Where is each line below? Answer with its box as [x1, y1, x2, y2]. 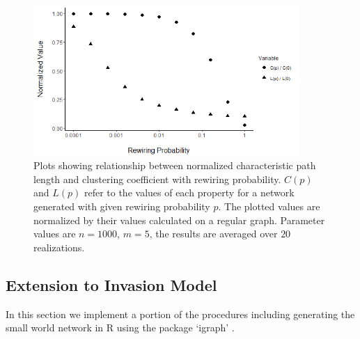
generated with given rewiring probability [33, 198, 210, 213]
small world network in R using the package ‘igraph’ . [6, 320, 235, 335]
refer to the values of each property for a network [84, 185, 295, 200]
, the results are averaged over [149, 226, 278, 241]
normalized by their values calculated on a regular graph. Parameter [33, 212, 325, 227]
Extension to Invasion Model [6, 274, 217, 295]
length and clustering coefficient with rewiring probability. [33, 171, 281, 186]
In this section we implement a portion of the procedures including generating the [6, 306, 355, 321]
